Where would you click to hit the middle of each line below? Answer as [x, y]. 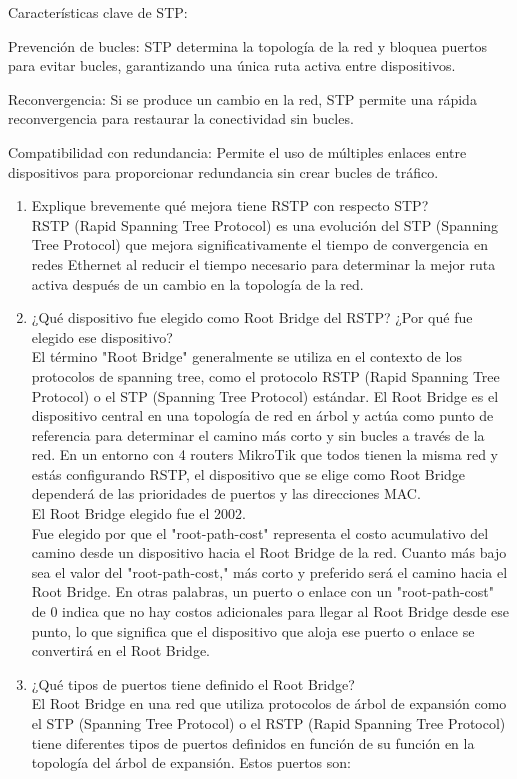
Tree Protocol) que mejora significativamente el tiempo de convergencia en [259, 244]
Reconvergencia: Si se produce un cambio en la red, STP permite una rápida [242, 98]
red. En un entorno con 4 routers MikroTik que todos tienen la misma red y [264, 454]
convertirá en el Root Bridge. [121, 650]
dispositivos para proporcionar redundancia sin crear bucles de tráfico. [223, 171]
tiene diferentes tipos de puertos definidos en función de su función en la [253, 742]
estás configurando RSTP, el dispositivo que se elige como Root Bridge [248, 473]
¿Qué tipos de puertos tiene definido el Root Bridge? [193, 683]
